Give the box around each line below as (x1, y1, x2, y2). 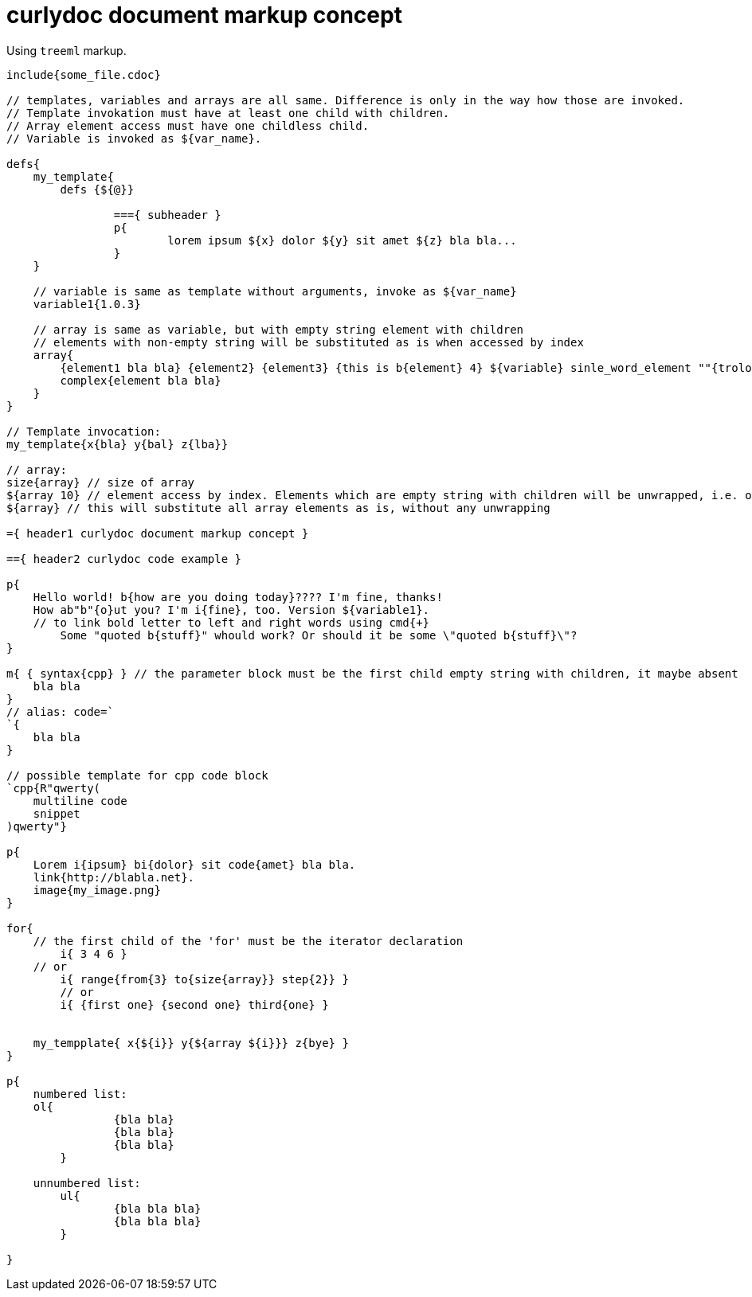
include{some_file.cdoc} (6, 68, 161, 81)
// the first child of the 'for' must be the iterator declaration (33, 934, 464, 947)
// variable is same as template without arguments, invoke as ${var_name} (33, 284, 517, 298)
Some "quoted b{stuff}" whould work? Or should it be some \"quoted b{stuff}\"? (60, 628, 578, 642)
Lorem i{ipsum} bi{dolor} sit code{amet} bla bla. (33, 858, 356, 871)
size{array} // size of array (6, 475, 195, 489)
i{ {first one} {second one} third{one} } (60, 998, 329, 1011)
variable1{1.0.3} (33, 297, 141, 311)
